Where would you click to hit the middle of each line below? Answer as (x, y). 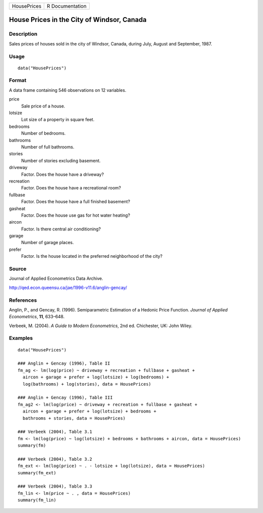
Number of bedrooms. (43, 133)
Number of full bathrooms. (48, 147)
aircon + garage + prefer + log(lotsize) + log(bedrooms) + (96, 377)
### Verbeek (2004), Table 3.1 (55, 432)
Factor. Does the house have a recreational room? (71, 188)
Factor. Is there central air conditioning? (61, 229)
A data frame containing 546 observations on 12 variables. (68, 90)
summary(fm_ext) (37, 473)
